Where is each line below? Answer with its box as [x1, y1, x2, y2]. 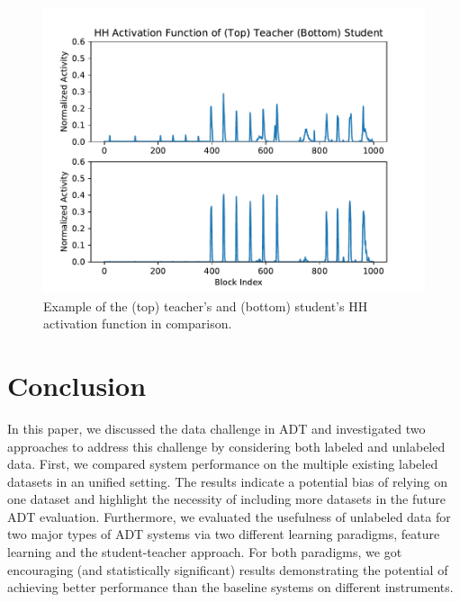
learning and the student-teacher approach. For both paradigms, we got [7, 543, 402, 562]
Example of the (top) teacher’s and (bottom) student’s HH [43, 296, 368, 315]
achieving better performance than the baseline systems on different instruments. [7, 578, 454, 597]
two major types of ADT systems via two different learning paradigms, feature [7, 525, 440, 544]
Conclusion [7, 366, 147, 403]
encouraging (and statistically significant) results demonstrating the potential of [7, 560, 448, 579]
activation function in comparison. [43, 314, 232, 333]
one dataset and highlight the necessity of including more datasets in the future [7, 490, 446, 508]
